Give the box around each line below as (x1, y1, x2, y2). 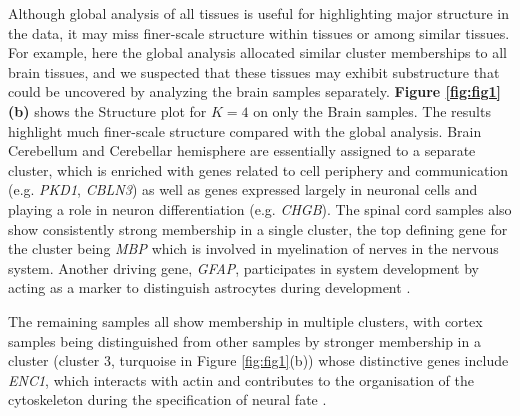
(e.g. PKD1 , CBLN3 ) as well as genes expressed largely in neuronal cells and (8, 179, 478, 200)
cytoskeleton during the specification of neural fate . (8, 389, 327, 410)
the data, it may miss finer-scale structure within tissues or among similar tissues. (8, 22, 510, 43)
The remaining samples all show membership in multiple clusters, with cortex (8, 310, 483, 331)
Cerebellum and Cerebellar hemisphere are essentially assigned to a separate (8, 140, 476, 161)
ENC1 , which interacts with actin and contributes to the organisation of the (8, 369, 474, 390)
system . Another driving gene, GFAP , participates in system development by (8, 257, 480, 278)
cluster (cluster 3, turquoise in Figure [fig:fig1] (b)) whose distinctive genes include (8, 350, 509, 371)
